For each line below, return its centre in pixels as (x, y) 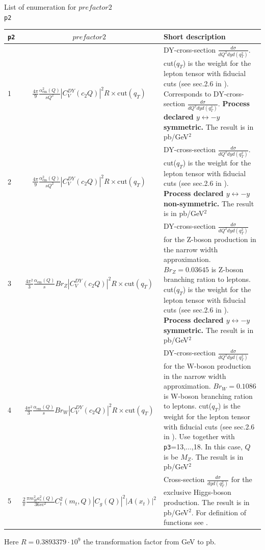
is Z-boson (227, 269)
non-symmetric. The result (209, 203)
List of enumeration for (40, 7)
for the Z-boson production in (210, 239)
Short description (195, 36)
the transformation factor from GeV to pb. (150, 542)
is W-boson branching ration (208, 396)
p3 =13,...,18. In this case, (203, 446)
